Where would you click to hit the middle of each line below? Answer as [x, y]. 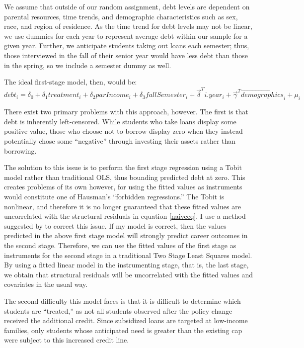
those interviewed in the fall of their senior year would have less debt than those [126, 55]
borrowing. [20, 150]
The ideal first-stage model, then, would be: [71, 82]
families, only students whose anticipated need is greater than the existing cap [123, 330]
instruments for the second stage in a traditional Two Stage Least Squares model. [128, 255]
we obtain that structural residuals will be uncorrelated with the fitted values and [129, 274]
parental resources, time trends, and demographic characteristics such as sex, [121, 16]
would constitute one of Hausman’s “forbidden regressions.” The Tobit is [114, 197]
